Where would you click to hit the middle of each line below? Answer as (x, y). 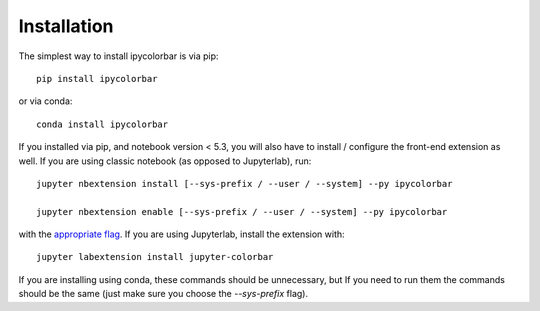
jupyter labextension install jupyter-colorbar (155, 257)
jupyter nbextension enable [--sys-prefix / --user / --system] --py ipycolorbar (242, 211)
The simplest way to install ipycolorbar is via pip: (118, 56)
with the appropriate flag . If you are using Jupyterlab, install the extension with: (181, 234)
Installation (66, 26)
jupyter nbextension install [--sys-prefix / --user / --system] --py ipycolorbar (244, 183)
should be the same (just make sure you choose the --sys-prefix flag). (163, 294)
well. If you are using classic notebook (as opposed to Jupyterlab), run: (165, 161)
